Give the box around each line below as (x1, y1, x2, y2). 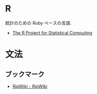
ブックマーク (5, 70, 45, 78)
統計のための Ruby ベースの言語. (5, 20, 72, 26)
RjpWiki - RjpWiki (12, 83, 48, 89)
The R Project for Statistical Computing (12, 30, 93, 36)
